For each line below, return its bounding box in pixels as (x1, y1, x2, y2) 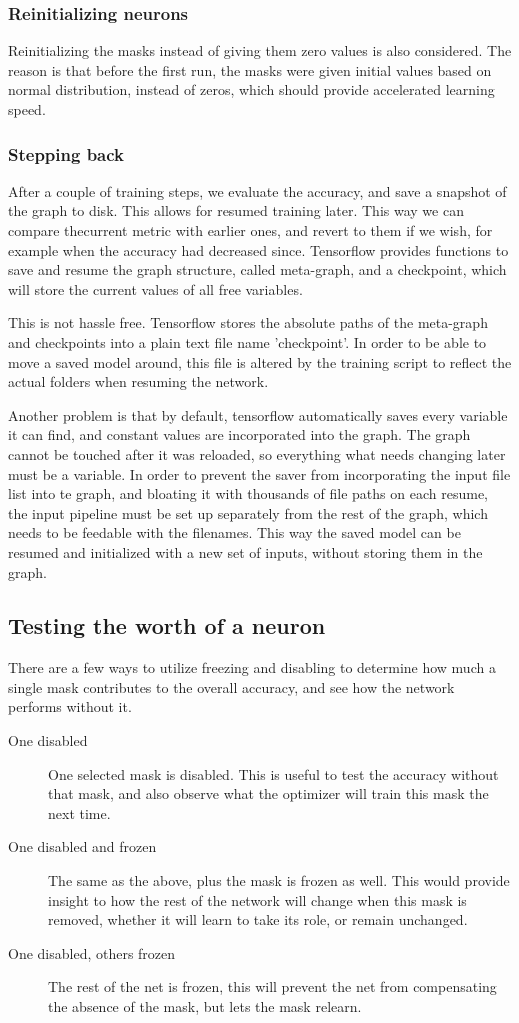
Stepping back (8, 141, 125, 166)
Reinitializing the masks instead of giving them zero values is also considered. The (8, 40, 512, 61)
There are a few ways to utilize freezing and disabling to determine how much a (8, 657, 496, 678)
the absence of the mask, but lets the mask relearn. (48, 996, 362, 1017)
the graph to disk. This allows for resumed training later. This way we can (8, 200, 464, 221)
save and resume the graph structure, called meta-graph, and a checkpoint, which (8, 259, 507, 280)
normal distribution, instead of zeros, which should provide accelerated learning (8, 79, 495, 100)
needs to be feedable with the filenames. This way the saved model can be (8, 522, 461, 543)
